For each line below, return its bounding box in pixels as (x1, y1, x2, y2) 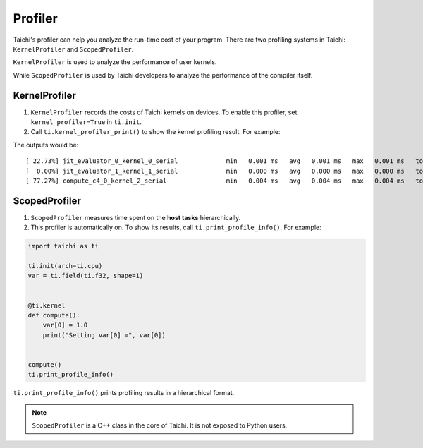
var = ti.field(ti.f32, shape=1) (27, 272, 144, 280)
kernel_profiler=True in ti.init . (30, 118, 142, 126)
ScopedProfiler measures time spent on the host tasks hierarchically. (30, 213, 241, 222)
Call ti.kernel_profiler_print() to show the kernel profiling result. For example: (30, 128, 281, 136)
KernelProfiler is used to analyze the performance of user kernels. (13, 58, 217, 66)
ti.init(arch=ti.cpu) (27, 262, 103, 270)
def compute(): (27, 311, 80, 319)
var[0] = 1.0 (42, 321, 88, 329)
